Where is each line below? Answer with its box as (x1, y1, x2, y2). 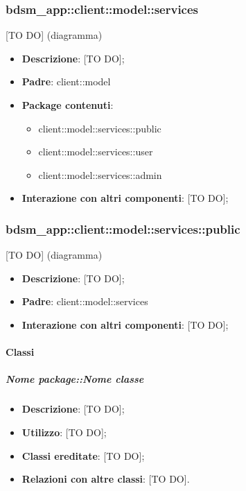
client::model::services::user (38, 144, 153, 159)
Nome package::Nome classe (6, 372, 144, 386)
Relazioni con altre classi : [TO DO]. (21, 472, 190, 486)
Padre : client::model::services (21, 294, 148, 309)
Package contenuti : (21, 98, 114, 112)
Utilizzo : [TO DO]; (21, 424, 107, 439)
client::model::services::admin (38, 167, 162, 182)
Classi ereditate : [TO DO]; (21, 448, 145, 463)
